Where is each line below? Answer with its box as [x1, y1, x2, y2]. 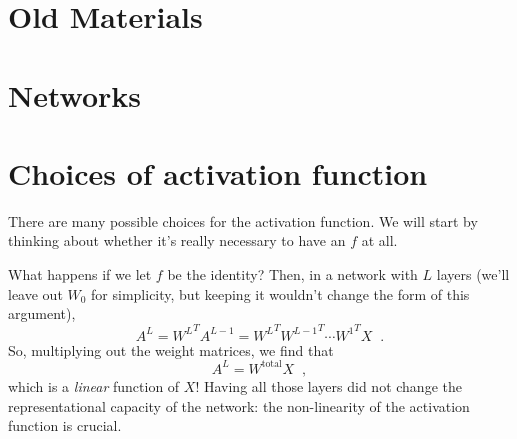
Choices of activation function [8, 152, 428, 193]
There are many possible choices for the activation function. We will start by [8, 210, 478, 231]
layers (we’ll [436, 264, 510, 285]
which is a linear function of [8, 375, 180, 396]
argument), [8, 303, 76, 324]
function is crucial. [8, 415, 122, 436]
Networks [8, 74, 142, 115]
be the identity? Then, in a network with [167, 264, 418, 285]
